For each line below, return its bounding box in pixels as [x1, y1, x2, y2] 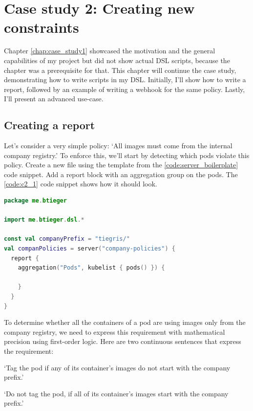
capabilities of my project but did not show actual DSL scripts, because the [4, 55, 230, 65]
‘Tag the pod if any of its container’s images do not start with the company [4, 362, 231, 372]
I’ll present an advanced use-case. [4, 93, 104, 104]
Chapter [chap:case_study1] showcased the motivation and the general [4, 46, 215, 56]
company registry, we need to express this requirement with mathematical [4, 326, 225, 337]
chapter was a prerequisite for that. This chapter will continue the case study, [4, 65, 236, 75]
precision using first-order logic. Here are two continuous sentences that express [4, 336, 241, 346]
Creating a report [4, 117, 95, 133]
